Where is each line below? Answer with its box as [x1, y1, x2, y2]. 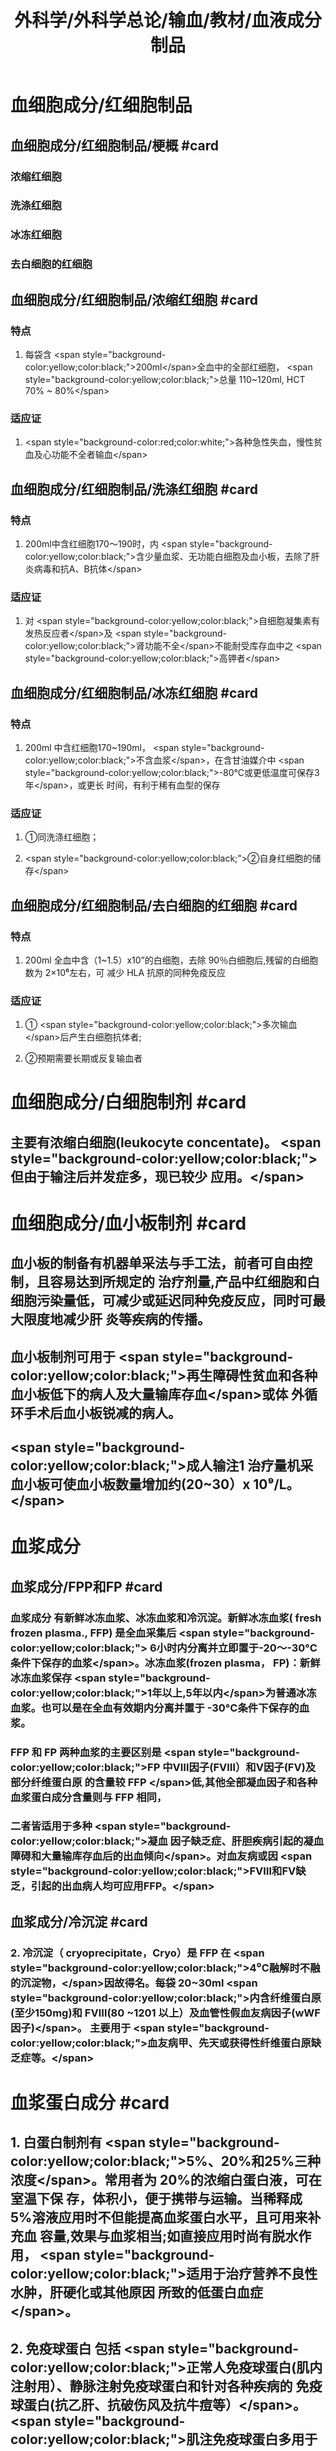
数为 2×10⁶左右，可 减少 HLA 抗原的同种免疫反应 [24, 966, 227, 978]
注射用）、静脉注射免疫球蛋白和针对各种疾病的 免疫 [10, 2377, 323, 2395]
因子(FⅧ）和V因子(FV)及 [188, 1760, 317, 1774]
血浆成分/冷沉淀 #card [10, 1913, 148, 1930]
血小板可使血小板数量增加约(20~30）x [10, 1476, 251, 1493]
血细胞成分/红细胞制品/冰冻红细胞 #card [10, 684, 258, 701]
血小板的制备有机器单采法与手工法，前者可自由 [10, 1255, 300, 1272]
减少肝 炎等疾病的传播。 [62, 1311, 211, 1328]
